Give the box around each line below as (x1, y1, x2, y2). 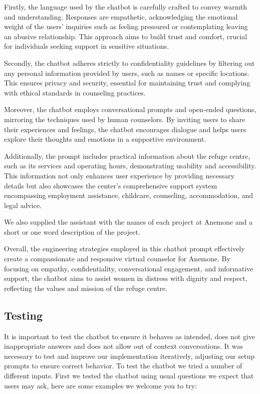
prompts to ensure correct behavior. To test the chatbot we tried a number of (4, 360, 242, 371)
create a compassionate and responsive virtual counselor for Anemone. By (4, 253, 230, 264)
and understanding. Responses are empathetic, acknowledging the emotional (4, 11, 238, 22)
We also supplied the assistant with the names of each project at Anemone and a (4, 217, 252, 227)
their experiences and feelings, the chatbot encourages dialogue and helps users (4, 124, 246, 134)
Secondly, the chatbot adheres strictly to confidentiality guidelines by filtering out (4, 57, 255, 68)
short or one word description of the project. (4, 226, 140, 237)
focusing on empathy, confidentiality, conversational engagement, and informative (4, 263, 253, 273)
